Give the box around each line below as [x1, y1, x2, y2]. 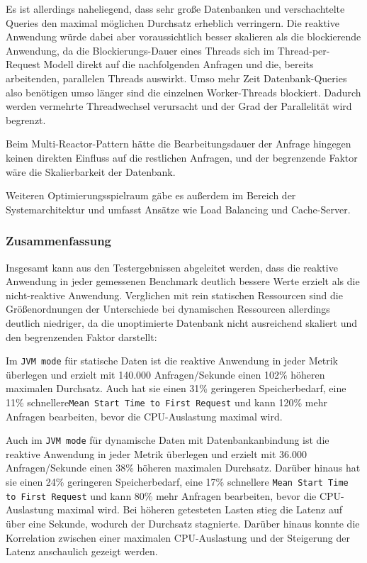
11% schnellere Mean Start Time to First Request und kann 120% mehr [6, 394, 328, 409]
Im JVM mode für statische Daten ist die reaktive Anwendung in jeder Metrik [6, 353, 338, 368]
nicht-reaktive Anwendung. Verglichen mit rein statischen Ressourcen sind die [6, 287, 343, 302]
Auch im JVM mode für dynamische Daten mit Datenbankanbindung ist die [6, 433, 329, 447]
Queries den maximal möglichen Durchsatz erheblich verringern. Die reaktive [6, 15, 339, 30]
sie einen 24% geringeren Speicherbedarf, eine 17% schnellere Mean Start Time [6, 474, 349, 489]
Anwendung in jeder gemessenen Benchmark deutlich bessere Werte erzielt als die [6, 274, 360, 289]
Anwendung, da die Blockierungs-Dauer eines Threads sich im [6, 43, 275, 57]
